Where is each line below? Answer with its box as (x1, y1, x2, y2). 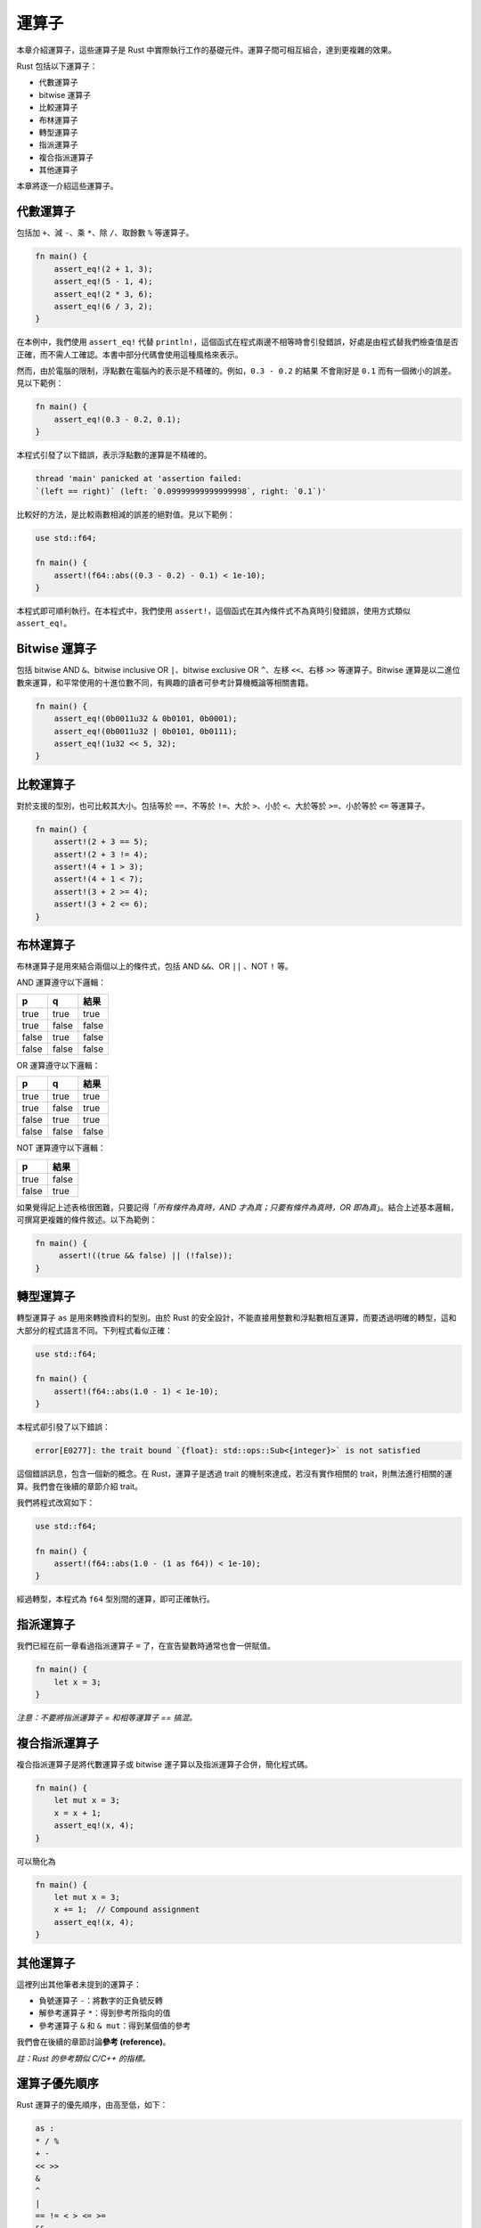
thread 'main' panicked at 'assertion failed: (35, 473, 242, 484)
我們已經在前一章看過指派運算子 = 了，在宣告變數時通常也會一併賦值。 (16, 1641, 276, 1651)
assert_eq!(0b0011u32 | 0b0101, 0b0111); (53, 726, 238, 736)
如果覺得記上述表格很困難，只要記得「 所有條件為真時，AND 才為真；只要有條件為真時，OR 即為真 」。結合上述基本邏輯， (16, 1201, 459, 1212)
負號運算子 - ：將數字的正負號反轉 (38, 1995, 164, 2005)
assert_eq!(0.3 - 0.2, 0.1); (53, 414, 182, 424)
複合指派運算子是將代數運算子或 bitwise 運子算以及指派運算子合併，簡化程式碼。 (16, 1759, 314, 1770)
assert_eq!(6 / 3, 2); (53, 301, 153, 311)
